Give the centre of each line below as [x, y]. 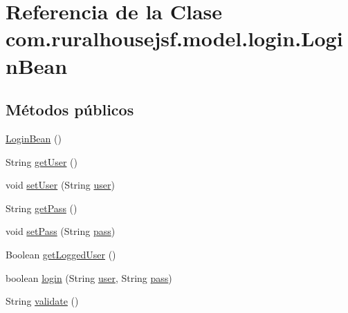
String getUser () [42, 161]
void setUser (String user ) [60, 185]
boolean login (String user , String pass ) [89, 277]
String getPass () [42, 208]
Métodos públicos [70, 110]
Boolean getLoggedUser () [61, 254]
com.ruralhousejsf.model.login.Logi [174, 38]
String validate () [42, 301]
